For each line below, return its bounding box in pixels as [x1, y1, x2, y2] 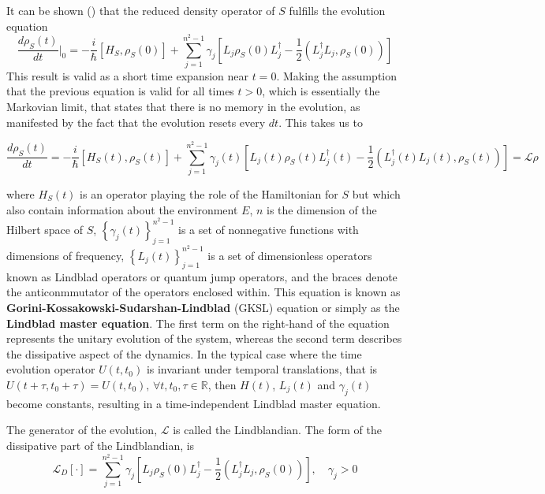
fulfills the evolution [289, 2, 386, 18]
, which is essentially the [262, 83, 380, 99]
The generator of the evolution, [6, 422, 158, 438]
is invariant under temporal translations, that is [146, 361, 378, 377]
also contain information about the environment [6, 201, 238, 217]
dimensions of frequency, [6, 247, 125, 263]
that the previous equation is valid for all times [6, 83, 234, 99]
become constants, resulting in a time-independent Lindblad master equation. [6, 395, 381, 411]
